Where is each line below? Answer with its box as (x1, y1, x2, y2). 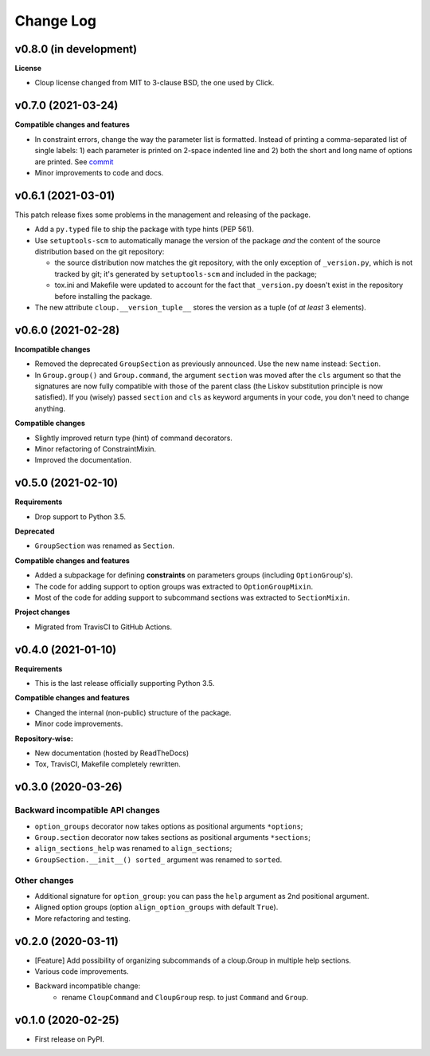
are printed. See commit (34, 156, 114, 167)
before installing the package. (54, 291, 153, 301)
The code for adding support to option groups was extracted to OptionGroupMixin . (34, 581, 314, 591)
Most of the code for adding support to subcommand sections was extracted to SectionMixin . (34, 593, 350, 602)
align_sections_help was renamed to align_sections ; (34, 844, 233, 853)
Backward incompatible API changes (14, 805, 161, 816)
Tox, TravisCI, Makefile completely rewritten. (34, 759, 181, 769)
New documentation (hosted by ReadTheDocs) (34, 748, 190, 758)
